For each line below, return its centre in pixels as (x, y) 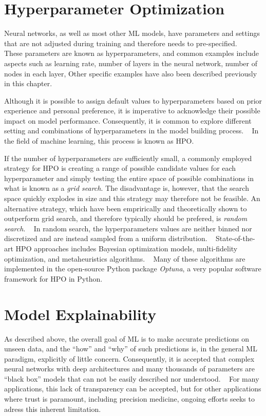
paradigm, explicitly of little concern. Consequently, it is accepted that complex (129, 358)
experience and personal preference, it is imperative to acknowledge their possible (132, 111)
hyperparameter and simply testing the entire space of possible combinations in (129, 178)
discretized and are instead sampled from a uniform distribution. (106, 238)
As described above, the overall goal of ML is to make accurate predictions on (127, 338)
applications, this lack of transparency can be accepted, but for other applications (133, 389)
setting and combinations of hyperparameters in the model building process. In (131, 131)
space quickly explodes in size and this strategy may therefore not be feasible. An (132, 198)
